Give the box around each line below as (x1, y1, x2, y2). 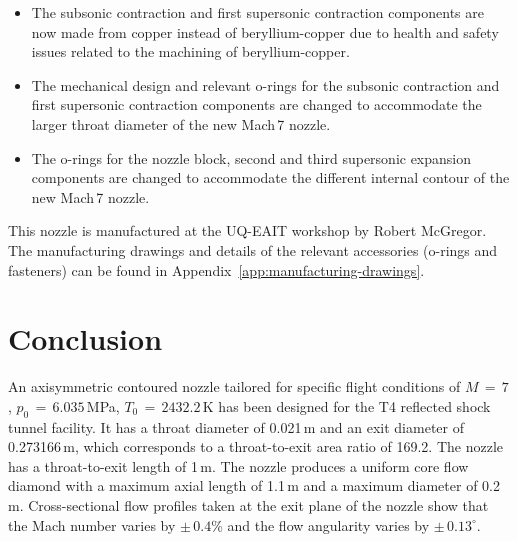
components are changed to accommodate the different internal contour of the (31, 167, 510, 188)
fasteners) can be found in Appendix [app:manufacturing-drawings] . (8, 259, 425, 280)
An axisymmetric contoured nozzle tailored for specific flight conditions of (8, 376, 461, 397)
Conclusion (8, 318, 163, 359)
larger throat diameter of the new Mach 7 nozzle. (31, 113, 331, 134)
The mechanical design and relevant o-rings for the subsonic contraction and (31, 74, 500, 95)
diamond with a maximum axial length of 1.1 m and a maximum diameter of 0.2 (8, 475, 500, 496)
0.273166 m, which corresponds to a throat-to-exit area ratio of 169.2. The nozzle (8, 436, 503, 457)
